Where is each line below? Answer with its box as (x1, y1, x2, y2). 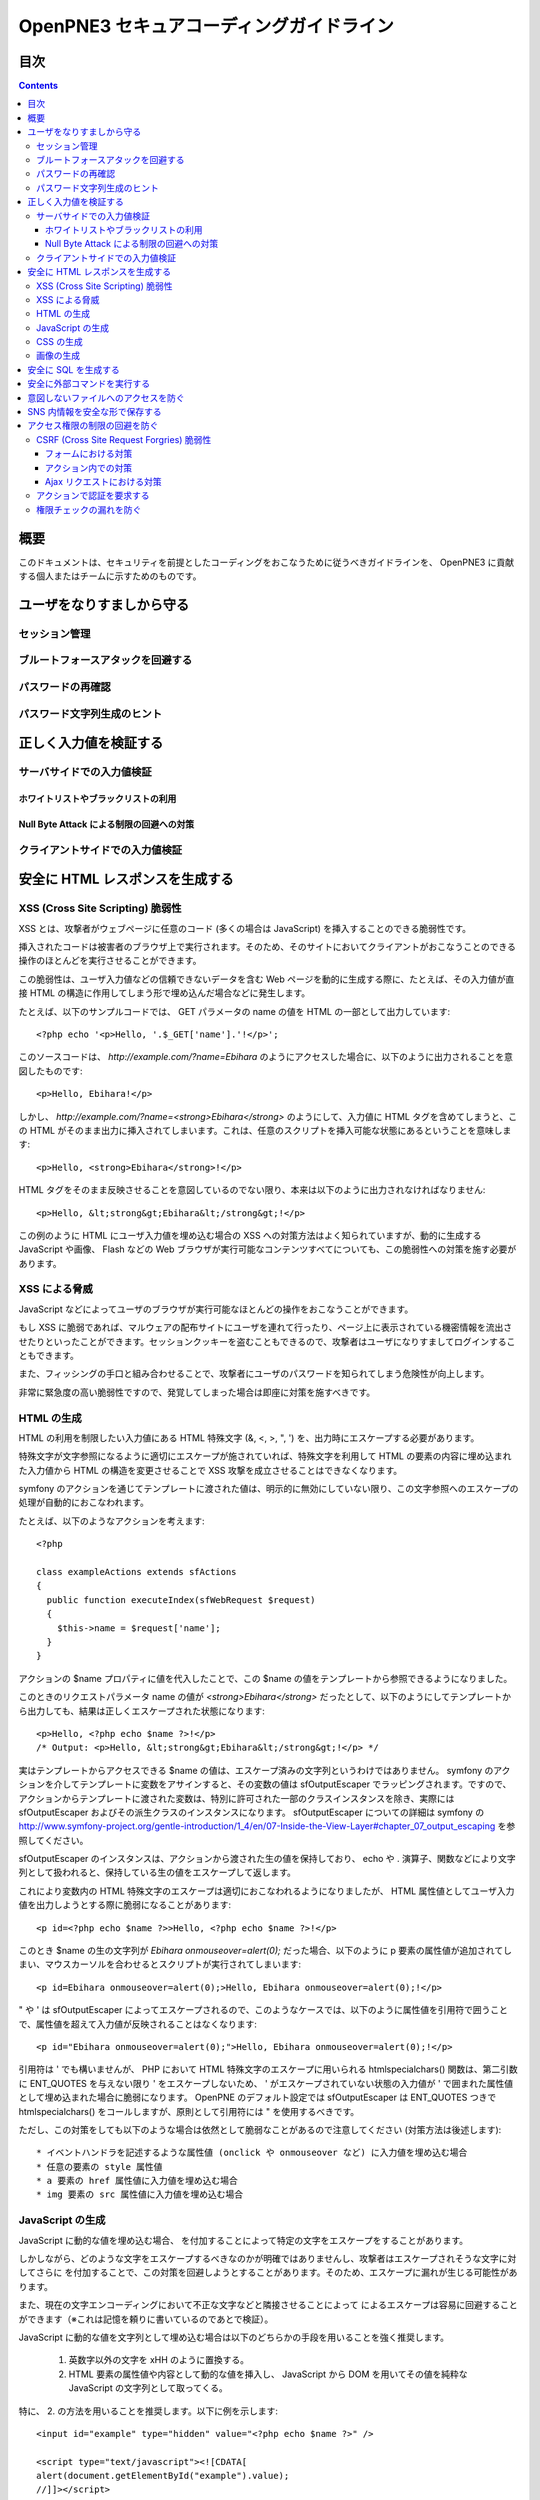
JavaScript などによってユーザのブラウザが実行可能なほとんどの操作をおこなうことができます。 (18, 1303, 414, 1315)
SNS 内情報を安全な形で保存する (27, 406, 162, 418)
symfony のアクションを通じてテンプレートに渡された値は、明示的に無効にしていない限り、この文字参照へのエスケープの (18, 1483, 519, 1495)
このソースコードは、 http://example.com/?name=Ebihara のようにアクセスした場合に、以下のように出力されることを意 (18, 1051, 514, 1063)
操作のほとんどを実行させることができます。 (18, 955, 202, 967)
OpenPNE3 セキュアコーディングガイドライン (18, 15, 395, 37)
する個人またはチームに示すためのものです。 (18, 570, 202, 582)
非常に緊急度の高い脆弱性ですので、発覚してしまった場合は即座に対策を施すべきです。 (18, 1386, 376, 1398)
